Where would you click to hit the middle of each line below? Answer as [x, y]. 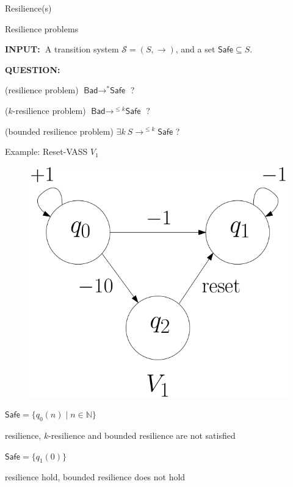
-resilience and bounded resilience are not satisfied [142, 435]
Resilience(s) [28, 8]
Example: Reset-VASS [46, 151]
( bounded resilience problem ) [59, 131]
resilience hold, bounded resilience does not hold [95, 477]
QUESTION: [33, 69]
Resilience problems [42, 28]
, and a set [195, 49]
